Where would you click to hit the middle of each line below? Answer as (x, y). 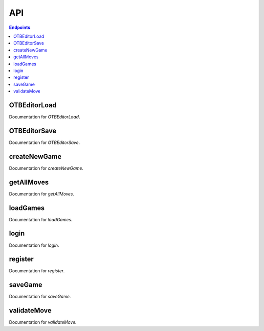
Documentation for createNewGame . (46, 168)
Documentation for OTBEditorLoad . (44, 117)
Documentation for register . (37, 271)
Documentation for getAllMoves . (42, 194)
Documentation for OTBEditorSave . (44, 142)
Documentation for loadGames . (41, 219)
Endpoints (20, 27)
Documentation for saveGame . (40, 297)
